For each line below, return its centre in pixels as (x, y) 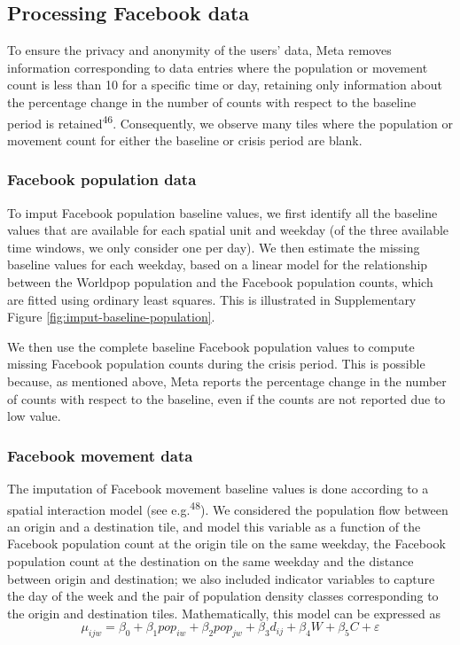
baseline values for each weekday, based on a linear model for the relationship (218, 264)
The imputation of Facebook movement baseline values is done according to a (218, 488)
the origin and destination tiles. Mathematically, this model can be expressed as (224, 613)
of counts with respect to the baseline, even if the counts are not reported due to (226, 398)
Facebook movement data (100, 455)
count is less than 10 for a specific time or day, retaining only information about (225, 85)
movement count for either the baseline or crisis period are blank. (185, 140)
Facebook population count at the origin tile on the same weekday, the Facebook (226, 544)
